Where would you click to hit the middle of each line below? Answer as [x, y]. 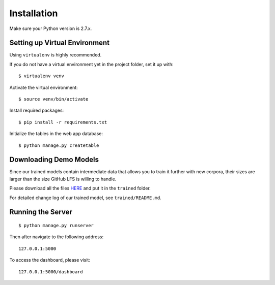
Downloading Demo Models [54, 160]
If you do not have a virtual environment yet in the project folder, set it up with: [91, 64]
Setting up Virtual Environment [59, 43]
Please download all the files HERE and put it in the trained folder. [80, 188]
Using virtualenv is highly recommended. [56, 55]
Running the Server [41, 212]
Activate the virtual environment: [44, 87]
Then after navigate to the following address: [57, 237]
